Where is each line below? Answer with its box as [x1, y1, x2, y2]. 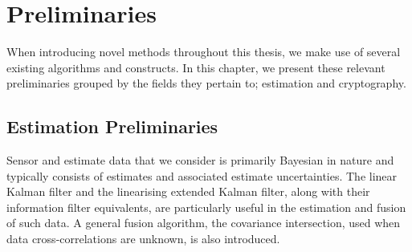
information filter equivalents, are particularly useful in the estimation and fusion [6, 198, 406, 215]
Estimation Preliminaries [6, 114, 218, 139]
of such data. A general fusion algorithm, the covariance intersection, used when [6, 214, 401, 231]
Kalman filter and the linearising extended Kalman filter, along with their [6, 183, 370, 200]
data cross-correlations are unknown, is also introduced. [6, 230, 280, 247]
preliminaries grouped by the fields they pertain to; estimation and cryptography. [6, 75, 406, 91]
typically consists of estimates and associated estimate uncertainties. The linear [6, 167, 398, 184]
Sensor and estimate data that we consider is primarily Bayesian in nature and [6, 152, 394, 169]
